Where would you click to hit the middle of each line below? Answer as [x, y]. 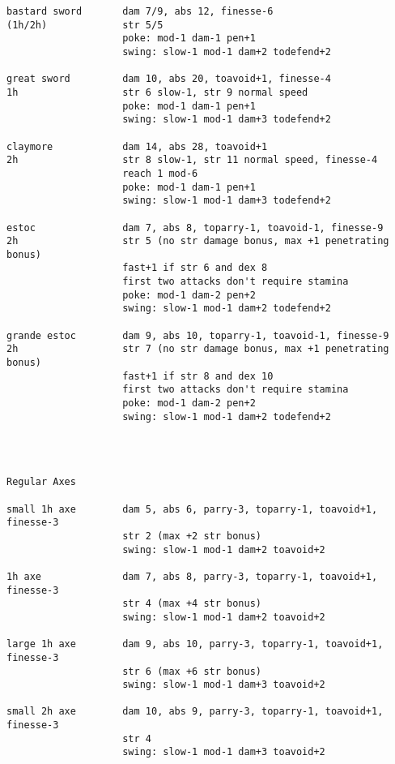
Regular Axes [41, 482]
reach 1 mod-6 [160, 173]
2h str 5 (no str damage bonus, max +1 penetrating [198, 241]
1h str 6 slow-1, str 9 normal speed [157, 92]
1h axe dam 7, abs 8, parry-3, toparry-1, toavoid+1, [192, 576]
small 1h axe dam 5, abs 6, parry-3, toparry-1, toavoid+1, [192, 509]
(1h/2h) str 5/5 [85, 25]
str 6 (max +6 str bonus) [192, 671]
